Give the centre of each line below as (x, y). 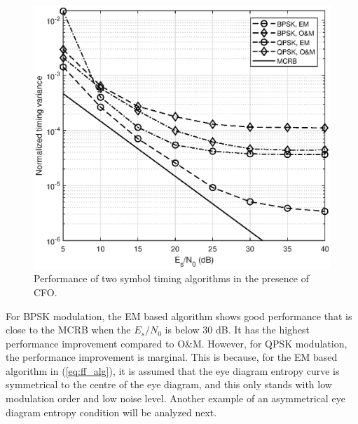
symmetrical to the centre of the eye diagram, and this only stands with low (169, 384)
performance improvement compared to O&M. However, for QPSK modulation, (177, 343)
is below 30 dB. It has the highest (237, 330)
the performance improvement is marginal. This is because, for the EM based (172, 357)
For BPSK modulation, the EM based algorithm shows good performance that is (179, 316)
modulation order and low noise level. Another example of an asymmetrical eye (175, 398)
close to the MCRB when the (68, 330)
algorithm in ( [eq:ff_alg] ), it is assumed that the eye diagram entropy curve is (173, 370)
